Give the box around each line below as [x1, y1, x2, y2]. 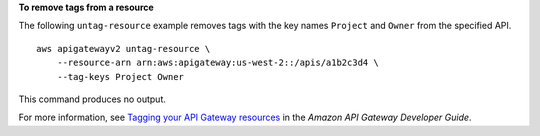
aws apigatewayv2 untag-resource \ [36, 43, 211, 54]
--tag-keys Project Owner [56, 71, 185, 82]
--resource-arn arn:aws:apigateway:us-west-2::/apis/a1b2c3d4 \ [56, 57, 379, 69]
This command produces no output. [18, 93, 167, 105]
